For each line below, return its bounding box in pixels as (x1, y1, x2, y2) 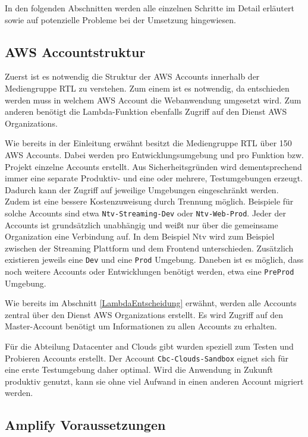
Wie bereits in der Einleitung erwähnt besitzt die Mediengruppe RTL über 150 (5, 137, 292, 149)
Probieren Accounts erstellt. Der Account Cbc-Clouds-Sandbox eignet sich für (5, 351, 288, 364)
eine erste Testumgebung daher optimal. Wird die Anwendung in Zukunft (5, 363, 274, 376)
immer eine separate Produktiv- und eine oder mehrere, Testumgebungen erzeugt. (5, 172, 303, 184)
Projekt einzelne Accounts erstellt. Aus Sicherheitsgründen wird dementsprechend (5, 160, 302, 172)
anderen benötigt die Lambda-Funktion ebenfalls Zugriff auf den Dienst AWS (5, 105, 287, 118)
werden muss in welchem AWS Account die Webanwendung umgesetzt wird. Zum (5, 93, 301, 106)
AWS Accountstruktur (5, 42, 146, 61)
